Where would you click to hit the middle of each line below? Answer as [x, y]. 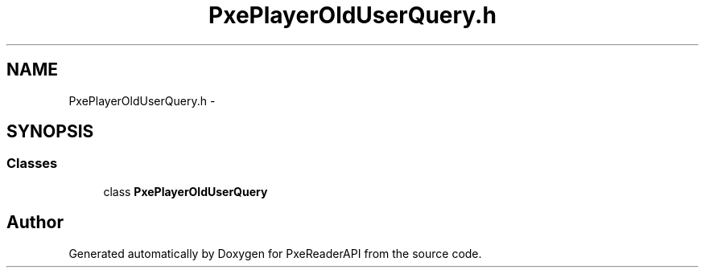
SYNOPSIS [50, 132]
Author [35, 223]
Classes [32, 164]
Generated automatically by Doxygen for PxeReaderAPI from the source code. [275, 253]
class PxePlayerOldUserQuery [186, 191]
